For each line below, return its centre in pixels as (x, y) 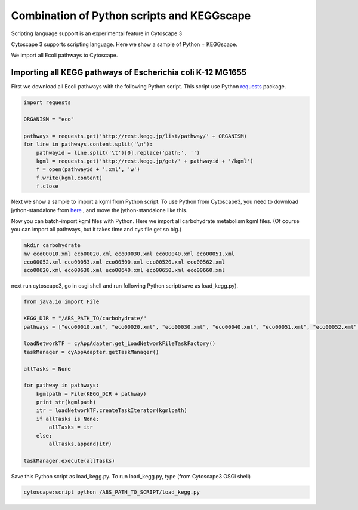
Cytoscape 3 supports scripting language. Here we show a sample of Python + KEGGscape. (124, 44)
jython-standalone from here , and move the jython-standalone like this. (99, 210)
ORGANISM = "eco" (49, 119)
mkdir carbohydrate (52, 245)
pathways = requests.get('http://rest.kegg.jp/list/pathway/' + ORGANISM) (135, 136)
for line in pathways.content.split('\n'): (88, 144)
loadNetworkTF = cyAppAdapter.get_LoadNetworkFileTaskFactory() (120, 343)
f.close (47, 186)
